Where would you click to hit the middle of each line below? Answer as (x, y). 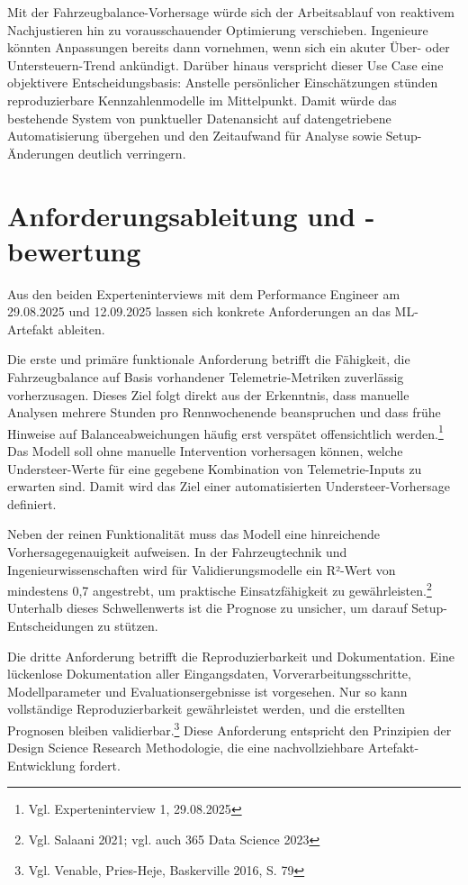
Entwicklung (41, 765)
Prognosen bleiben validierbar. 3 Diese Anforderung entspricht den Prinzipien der (229, 729)
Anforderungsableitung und (181, 215)
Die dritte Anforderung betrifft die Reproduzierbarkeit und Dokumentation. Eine (231, 656)
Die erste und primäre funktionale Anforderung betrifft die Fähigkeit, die (209, 359)
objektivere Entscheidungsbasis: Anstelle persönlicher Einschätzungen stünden (223, 82)
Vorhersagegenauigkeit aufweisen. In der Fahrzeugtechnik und (177, 552)
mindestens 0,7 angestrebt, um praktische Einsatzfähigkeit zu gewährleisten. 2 (220, 589)
